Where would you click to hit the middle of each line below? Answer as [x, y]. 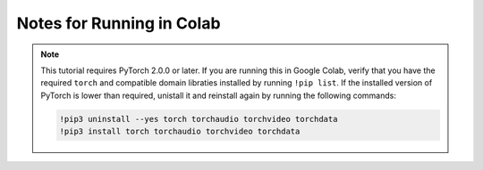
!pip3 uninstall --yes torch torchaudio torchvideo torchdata [199, 119]
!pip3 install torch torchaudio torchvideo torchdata [180, 132]
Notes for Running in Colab [119, 23]
